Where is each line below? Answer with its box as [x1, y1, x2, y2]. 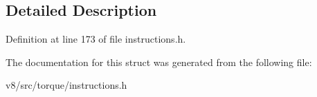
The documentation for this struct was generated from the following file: [6, 54, 312, 69]
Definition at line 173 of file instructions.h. [6, 32, 186, 46]
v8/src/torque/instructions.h [6, 78, 127, 92]
